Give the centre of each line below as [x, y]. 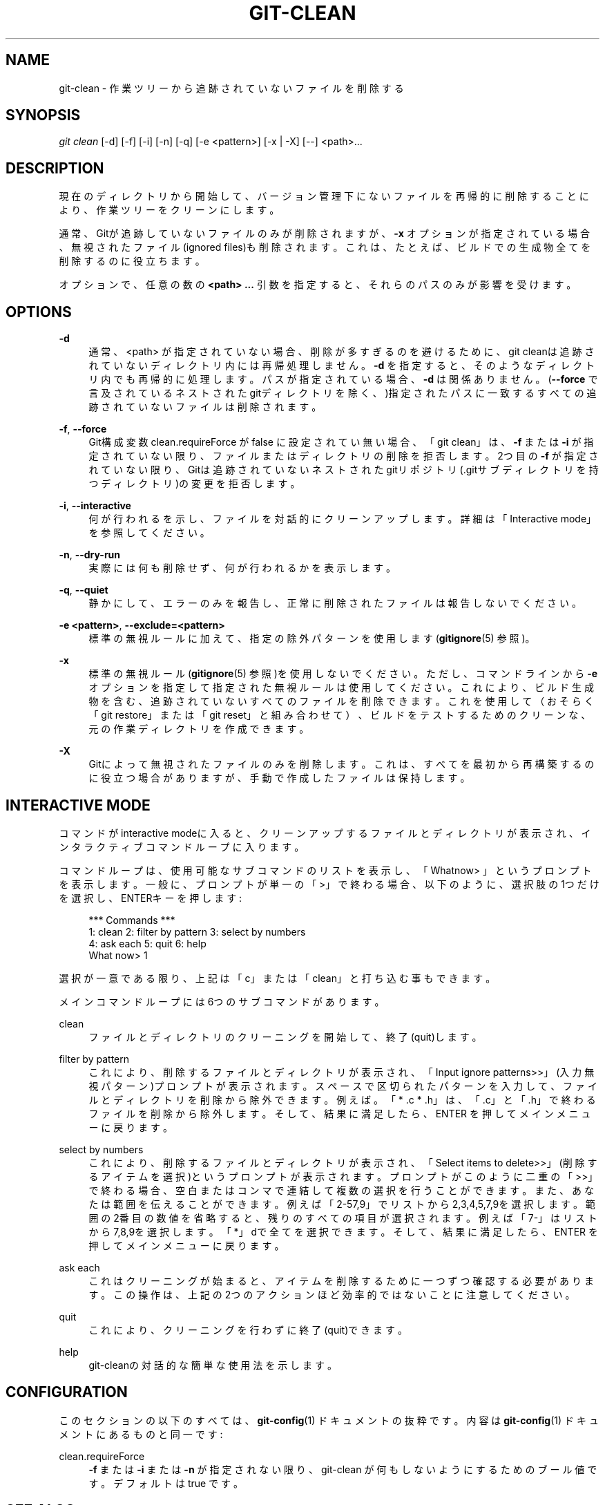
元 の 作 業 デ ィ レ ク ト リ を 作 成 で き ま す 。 [199, 729]
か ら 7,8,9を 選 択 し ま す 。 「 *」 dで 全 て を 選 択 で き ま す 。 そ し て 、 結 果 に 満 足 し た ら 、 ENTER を [344, 1231]
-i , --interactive [95, 506]
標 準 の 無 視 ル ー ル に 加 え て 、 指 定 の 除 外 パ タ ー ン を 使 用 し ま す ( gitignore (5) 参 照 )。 [312, 638]
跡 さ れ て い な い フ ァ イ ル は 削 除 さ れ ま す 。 [205, 407]
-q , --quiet [84, 590]
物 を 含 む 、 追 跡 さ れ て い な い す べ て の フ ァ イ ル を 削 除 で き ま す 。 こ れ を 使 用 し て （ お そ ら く [341, 701]
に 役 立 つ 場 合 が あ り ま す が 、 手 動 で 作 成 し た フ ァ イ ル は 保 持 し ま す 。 [279, 778]
